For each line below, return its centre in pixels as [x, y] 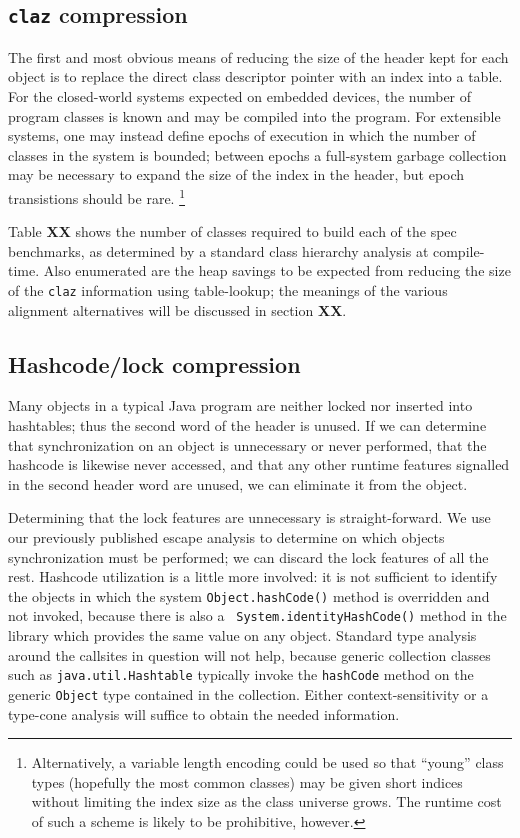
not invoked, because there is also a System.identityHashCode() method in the [257, 615]
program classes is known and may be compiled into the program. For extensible [254, 115]
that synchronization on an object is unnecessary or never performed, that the [247, 444]
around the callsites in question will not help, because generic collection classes [249, 654]
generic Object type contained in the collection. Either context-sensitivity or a [248, 693]
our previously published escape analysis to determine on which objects [226, 536]
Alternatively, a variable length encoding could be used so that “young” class [267, 762]
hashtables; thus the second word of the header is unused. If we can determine [247, 425]
